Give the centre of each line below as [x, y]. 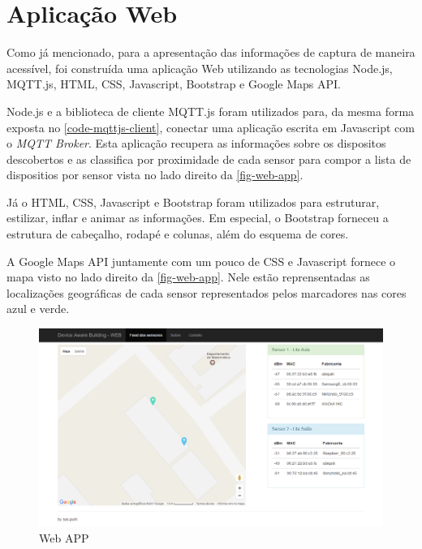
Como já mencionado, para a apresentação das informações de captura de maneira [211, 52]
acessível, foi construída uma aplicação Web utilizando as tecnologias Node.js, [200, 68]
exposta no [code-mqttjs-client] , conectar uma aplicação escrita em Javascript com [211, 127]
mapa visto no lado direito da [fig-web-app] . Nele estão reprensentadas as [188, 277]
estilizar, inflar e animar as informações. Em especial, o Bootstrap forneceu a [198, 218]
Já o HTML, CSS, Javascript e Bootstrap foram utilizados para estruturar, [193, 202]
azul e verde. [38, 309]
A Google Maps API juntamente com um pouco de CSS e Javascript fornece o [201, 261]
